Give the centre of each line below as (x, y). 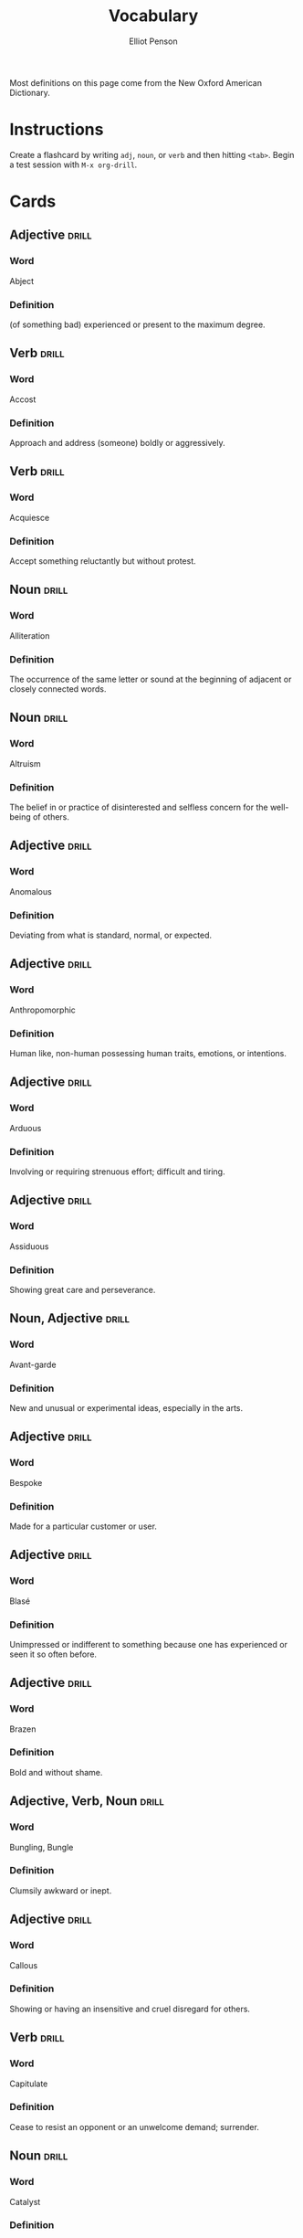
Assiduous (29, 1246)
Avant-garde (33, 1364)
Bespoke (26, 1482)
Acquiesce (30, 517)
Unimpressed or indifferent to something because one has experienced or (148, 1644)
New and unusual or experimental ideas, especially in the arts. (126, 1407)
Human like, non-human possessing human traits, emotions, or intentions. (148, 1053)
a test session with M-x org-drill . (73, 164)
